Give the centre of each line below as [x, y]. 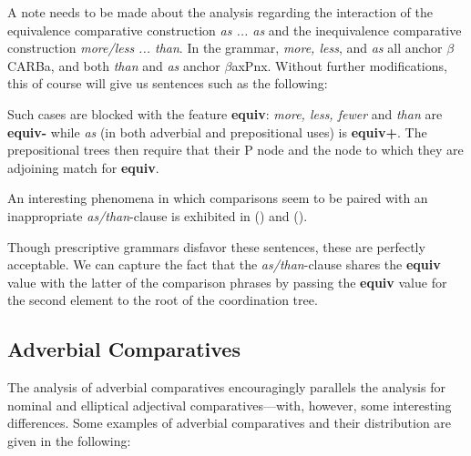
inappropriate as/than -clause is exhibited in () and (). [158, 215]
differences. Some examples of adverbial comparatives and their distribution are [230, 423]
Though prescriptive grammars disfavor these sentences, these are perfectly [216, 246]
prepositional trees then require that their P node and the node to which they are [235, 150]
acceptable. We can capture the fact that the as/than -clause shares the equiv [224, 264]
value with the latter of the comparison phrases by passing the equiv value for [227, 282]
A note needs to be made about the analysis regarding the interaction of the [220, 12]
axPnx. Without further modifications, [339, 65]
